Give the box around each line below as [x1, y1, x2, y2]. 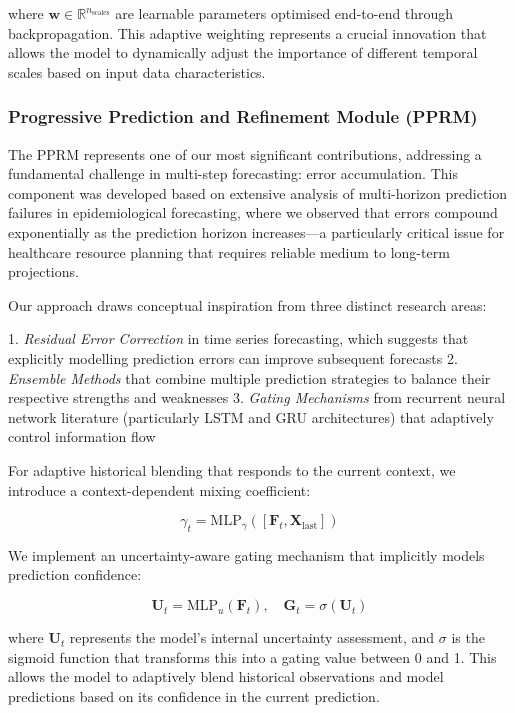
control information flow [8, 426, 156, 447]
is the [451, 627, 485, 648]
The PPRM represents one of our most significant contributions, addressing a [8, 143, 482, 164]
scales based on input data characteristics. [8, 61, 266, 82]
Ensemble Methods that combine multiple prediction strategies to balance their [8, 367, 491, 388]
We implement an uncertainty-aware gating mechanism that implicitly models [8, 544, 485, 565]
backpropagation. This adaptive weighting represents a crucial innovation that [8, 22, 487, 43]
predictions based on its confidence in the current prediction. [8, 685, 380, 706]
